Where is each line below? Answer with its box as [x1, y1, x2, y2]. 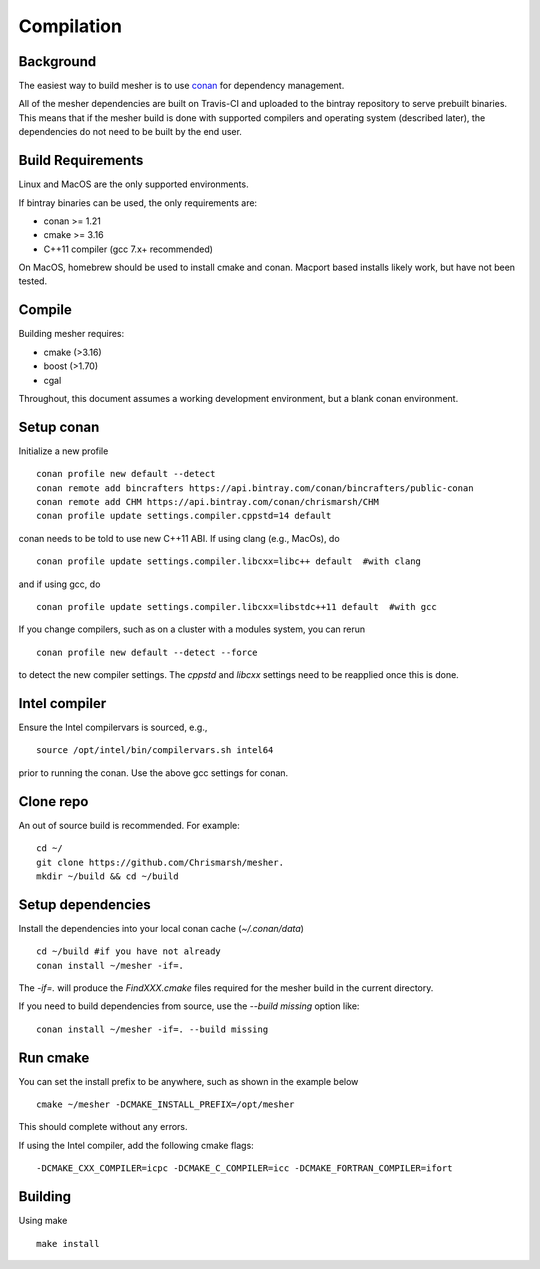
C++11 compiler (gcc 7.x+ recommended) [43, 243, 214, 255]
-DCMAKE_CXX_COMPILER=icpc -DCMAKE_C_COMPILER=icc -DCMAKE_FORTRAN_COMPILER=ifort [36, 1163, 453, 1174]
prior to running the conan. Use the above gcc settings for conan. [18, 766, 289, 779]
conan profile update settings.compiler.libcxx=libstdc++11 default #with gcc [36, 601, 437, 612]
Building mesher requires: [18, 328, 125, 340]
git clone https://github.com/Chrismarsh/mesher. [36, 856, 285, 868]
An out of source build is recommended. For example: [18, 819, 240, 831]
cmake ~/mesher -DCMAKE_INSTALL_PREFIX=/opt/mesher [36, 1099, 295, 1110]
